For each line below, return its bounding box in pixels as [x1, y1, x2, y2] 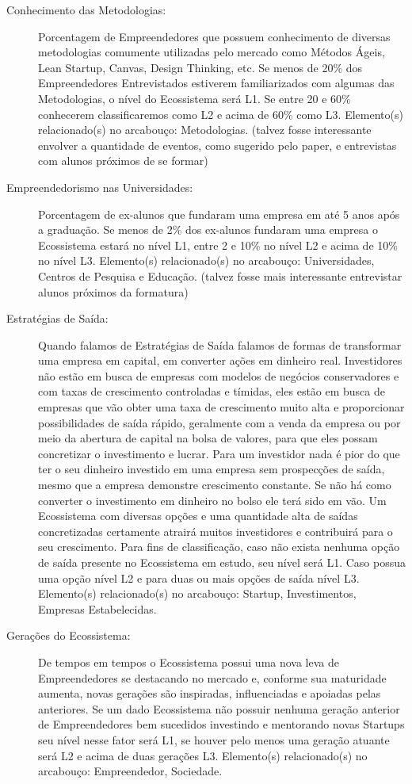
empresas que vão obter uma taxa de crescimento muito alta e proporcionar [38, 399, 405, 415]
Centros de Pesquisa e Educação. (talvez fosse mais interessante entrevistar [38, 267, 402, 284]
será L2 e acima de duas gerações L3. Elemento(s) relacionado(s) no [38, 747, 368, 763]
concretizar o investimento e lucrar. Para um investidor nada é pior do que [38, 445, 400, 461]
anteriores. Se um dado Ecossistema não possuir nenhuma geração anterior [38, 700, 400, 717]
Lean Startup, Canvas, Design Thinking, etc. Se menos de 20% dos [38, 59, 363, 75]
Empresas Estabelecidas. [38, 600, 157, 617]
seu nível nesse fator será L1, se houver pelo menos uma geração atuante [38, 731, 390, 748]
